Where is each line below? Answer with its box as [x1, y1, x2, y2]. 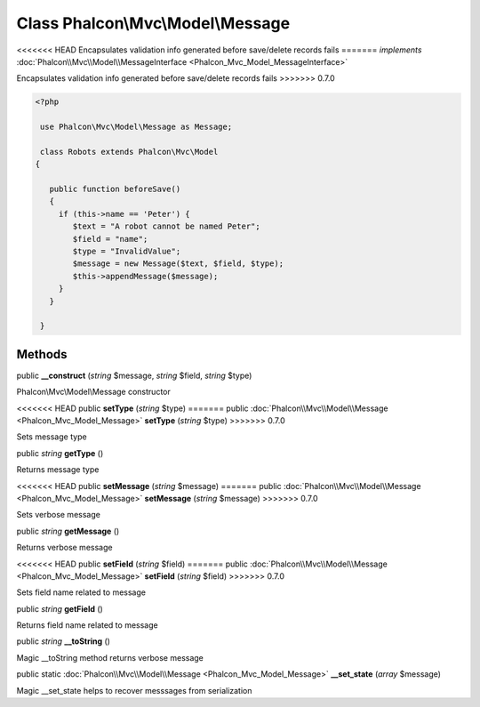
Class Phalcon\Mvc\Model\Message [16, 13, 291, 33]
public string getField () [16, 603, 104, 614]
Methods [16, 347, 68, 362]
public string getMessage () [16, 526, 120, 536]
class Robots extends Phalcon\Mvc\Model [40, 147, 219, 157]
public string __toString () [16, 636, 111, 647]
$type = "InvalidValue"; [72, 246, 181, 256]
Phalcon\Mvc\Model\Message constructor [16, 387, 171, 398]
